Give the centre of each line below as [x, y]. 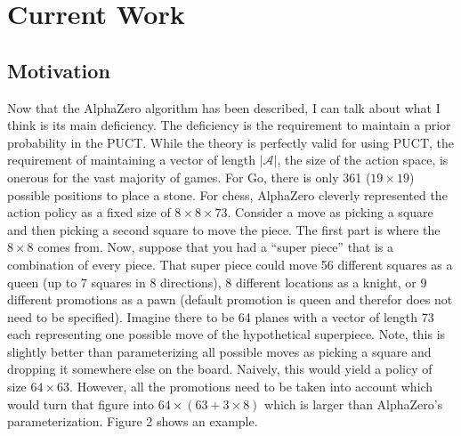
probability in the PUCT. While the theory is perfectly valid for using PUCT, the [231, 142]
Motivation [59, 70]
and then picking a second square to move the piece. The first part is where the [224, 229]
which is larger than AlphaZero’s [354, 404]
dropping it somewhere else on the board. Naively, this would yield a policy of [220, 369]
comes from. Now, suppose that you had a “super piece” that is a [216, 247]
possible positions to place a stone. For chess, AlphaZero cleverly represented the [227, 194]
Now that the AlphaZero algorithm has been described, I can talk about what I [224, 107]
